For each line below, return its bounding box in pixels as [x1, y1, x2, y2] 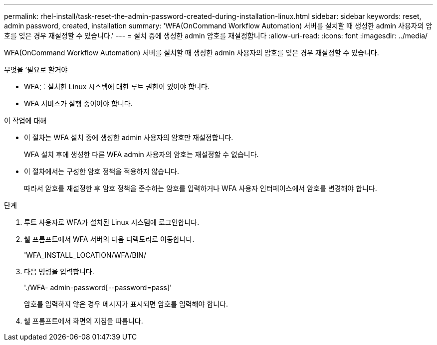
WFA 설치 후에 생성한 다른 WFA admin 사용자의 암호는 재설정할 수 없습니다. [24, 150, 259, 159]
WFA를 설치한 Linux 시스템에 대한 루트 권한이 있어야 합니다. [24, 82, 210, 91]
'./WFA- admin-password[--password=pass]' [24, 283, 172, 292]
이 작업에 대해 [4, 116, 47, 125]
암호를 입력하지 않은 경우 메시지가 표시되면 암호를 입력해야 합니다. [24, 300, 228, 308]
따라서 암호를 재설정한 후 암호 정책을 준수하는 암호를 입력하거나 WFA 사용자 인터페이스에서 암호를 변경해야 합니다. [24, 184, 377, 192]
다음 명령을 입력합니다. [24, 267, 94, 276]
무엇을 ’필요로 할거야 [4, 65, 68, 74]
